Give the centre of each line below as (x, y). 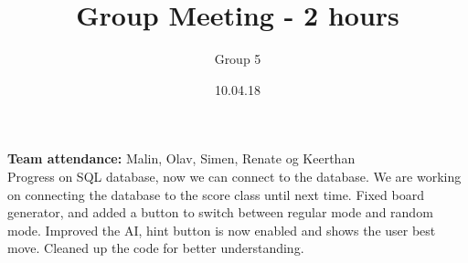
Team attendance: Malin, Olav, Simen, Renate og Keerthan (181, 158)
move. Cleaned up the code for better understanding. (156, 248)
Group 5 (238, 59)
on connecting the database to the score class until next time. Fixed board (216, 194)
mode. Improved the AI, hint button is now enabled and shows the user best (222, 230)
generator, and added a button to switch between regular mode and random (220, 212)
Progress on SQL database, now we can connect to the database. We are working (234, 176)
